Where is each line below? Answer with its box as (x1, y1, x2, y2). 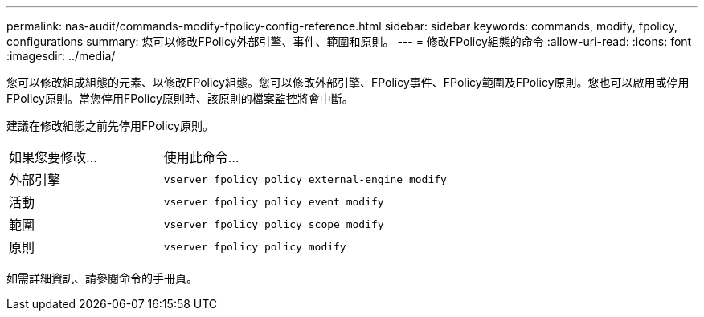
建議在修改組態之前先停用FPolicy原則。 (6, 119, 214, 132)
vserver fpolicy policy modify (163, 240, 346, 253)
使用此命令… (163, 149, 239, 165)
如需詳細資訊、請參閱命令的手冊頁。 (6, 271, 198, 285)
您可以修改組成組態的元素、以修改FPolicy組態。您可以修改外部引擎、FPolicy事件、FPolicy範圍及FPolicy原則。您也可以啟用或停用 (6, 75, 690, 89)
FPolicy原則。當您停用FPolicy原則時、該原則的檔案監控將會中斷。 (6, 91, 354, 105)
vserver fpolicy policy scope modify (163, 217, 384, 230)
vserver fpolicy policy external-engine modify (163, 173, 447, 185)
